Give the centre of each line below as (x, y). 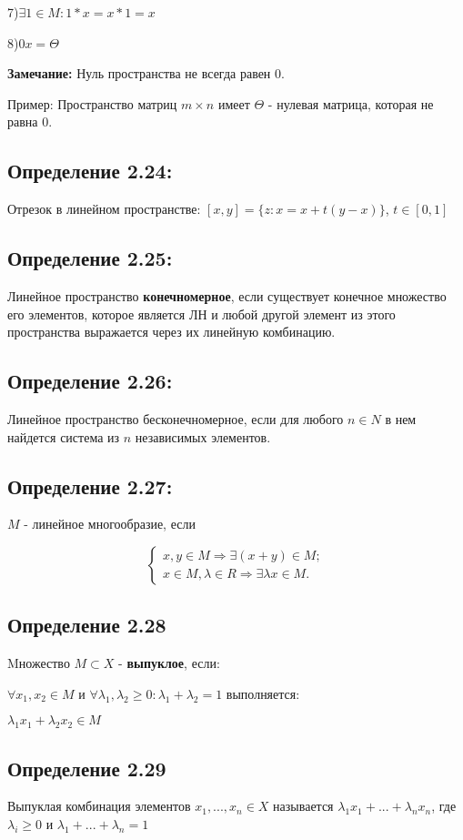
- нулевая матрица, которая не (351, 103)
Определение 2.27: (90, 486)
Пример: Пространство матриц (92, 103)
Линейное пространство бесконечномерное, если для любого (176, 418)
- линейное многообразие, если (110, 524)
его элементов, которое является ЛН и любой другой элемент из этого (201, 314)
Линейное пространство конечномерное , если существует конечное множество (227, 295)
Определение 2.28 (87, 625)
